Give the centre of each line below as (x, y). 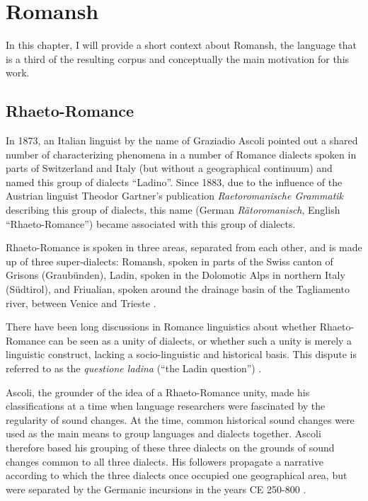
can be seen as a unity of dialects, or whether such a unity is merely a (200, 340)
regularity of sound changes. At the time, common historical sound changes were (180, 419)
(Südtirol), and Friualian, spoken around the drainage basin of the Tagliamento (178, 289)
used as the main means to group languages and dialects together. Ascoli (163, 433)
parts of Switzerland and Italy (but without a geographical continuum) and (169, 168)
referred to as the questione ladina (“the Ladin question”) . (134, 368)
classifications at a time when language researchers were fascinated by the (166, 406)
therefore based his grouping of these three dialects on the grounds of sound (170, 447)
